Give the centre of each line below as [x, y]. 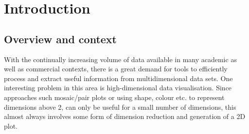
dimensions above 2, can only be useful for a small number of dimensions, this [120, 107]
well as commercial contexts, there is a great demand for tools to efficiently [116, 69]
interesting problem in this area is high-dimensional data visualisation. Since [118, 88]
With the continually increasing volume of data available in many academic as [120, 59]
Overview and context [61, 39]
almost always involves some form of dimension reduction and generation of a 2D [125, 116]
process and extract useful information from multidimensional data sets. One [118, 78]
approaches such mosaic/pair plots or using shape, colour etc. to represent [114, 97]
